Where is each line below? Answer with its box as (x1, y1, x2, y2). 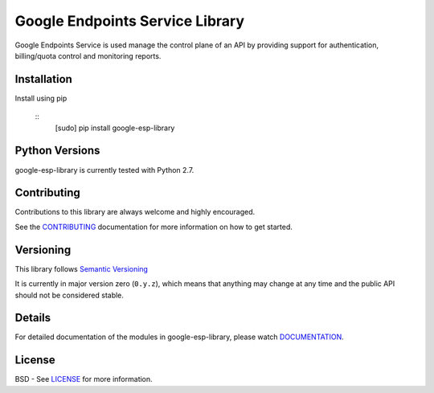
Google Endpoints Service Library (14, 12, 245, 30)
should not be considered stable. (14, 290, 125, 300)
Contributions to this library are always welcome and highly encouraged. (14, 207, 256, 217)
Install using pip (14, 93, 68, 103)
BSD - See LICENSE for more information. (14, 375, 153, 384)
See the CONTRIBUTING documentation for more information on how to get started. (14, 222, 293, 231)
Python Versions (14, 144, 100, 158)
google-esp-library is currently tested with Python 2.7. (14, 165, 194, 174)
